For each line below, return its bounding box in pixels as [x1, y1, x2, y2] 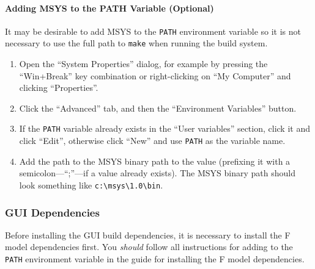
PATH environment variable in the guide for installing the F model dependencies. [5, 253, 305, 265]
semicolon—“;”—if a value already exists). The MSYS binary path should [19, 167, 295, 179]
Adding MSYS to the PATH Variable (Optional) [5, 1, 214, 14]
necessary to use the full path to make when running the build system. [5, 37, 268, 49]
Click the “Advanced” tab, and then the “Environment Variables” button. [19, 101, 297, 114]
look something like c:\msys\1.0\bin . [19, 178, 163, 191]
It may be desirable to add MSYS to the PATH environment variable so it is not [5, 24, 301, 37]
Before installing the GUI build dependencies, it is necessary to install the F [5, 228, 291, 241]
